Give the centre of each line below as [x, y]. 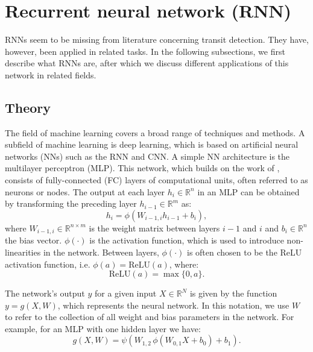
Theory [28, 107]
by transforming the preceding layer [71, 203]
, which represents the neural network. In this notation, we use [173, 305]
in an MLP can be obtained [248, 191]
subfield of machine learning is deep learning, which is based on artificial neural [152, 144]
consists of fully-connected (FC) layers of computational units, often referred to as [156, 180]
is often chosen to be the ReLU [245, 252]
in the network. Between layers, [101, 252]
